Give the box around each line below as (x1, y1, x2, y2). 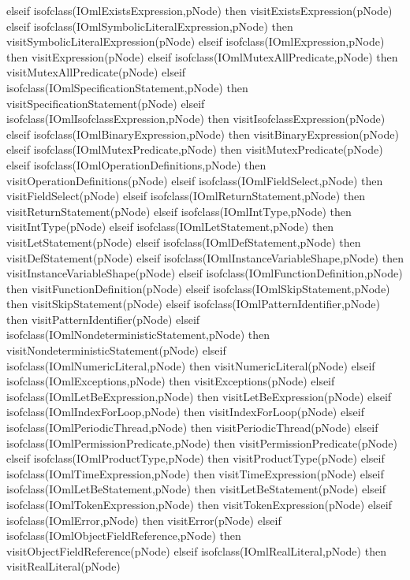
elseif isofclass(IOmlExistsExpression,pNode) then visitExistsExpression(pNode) (6, 2, 393, 18)
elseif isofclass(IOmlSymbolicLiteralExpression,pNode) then (6, 17, 293, 34)
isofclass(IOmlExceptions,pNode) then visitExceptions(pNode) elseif (6, 373, 335, 389)
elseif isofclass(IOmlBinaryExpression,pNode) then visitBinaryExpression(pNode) (6, 125, 399, 142)
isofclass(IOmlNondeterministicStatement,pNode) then (6, 326, 270, 343)
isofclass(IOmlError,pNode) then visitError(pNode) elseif (6, 511, 281, 528)
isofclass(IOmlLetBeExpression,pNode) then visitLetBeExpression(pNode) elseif (6, 388, 392, 404)
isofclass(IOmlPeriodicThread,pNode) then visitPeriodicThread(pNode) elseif (6, 419, 378, 436)
